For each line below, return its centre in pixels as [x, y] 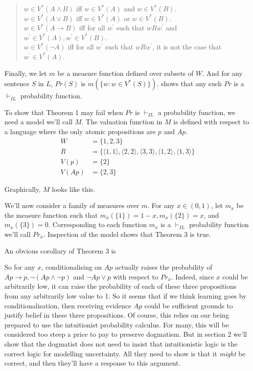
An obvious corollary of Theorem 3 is [60, 250]
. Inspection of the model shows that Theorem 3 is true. [127, 234]
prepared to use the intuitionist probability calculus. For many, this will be [117, 324]
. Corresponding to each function [98, 224]
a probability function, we [196, 112]
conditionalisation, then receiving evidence [68, 305]
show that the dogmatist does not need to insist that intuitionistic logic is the [121, 343]
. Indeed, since [193, 276]
